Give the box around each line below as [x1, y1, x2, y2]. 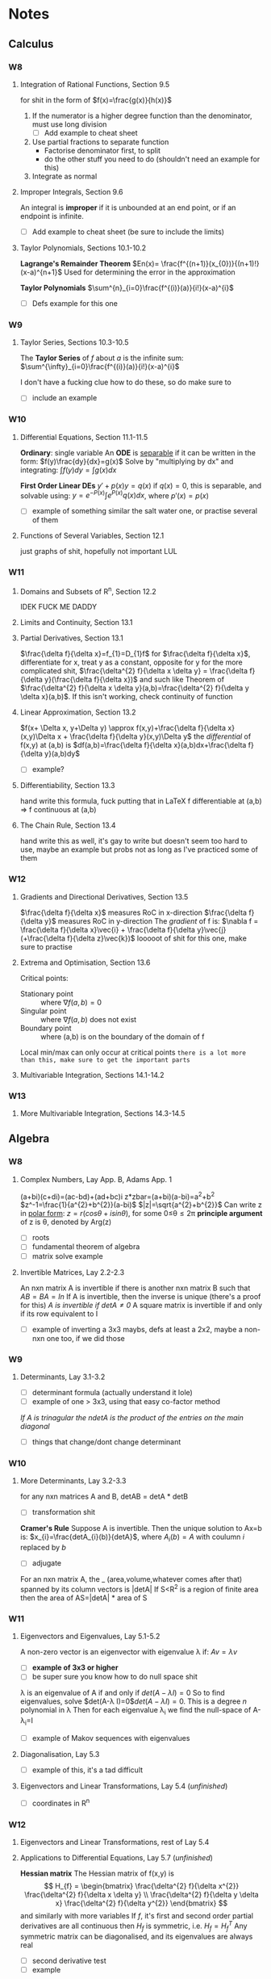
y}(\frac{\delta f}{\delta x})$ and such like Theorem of [44, 675, 224, 685]
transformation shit [31, 1507, 95, 1517]
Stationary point [19, 988, 74, 998]
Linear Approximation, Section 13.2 [19, 707, 136, 717]
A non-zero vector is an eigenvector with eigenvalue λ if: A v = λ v [19, 1647, 238, 1657]
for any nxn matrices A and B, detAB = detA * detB [19, 1491, 188, 1502]
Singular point [19, 1006, 67, 1016]
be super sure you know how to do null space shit [31, 1672, 198, 1682]
